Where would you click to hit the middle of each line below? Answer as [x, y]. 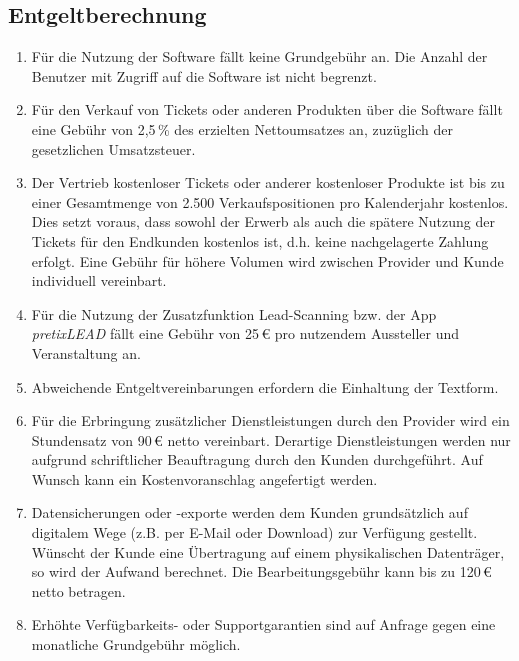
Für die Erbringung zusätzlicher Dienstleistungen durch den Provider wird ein [270, 420]
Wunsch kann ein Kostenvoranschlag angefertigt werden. [204, 478]
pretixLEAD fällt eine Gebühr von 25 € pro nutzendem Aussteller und [245, 333]
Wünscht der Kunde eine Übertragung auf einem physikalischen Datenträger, [268, 551]
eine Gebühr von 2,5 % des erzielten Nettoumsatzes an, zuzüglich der [242, 128]
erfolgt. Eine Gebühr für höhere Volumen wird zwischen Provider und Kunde [267, 260]
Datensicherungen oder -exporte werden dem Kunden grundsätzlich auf [249, 512]
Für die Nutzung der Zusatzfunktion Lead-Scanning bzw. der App [234, 313]
